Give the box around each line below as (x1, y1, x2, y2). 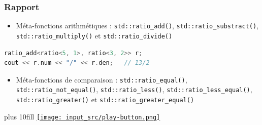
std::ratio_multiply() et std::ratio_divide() (16, 30, 173, 40)
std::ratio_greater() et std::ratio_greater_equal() (16, 94, 194, 105)
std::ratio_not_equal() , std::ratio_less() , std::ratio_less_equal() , (16, 84, 252, 95)
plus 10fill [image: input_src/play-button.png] (4, 111, 160, 121)
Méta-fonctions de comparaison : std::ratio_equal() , (16, 74, 187, 85)
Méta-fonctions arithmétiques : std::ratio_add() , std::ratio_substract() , (16, 20, 259, 31)
